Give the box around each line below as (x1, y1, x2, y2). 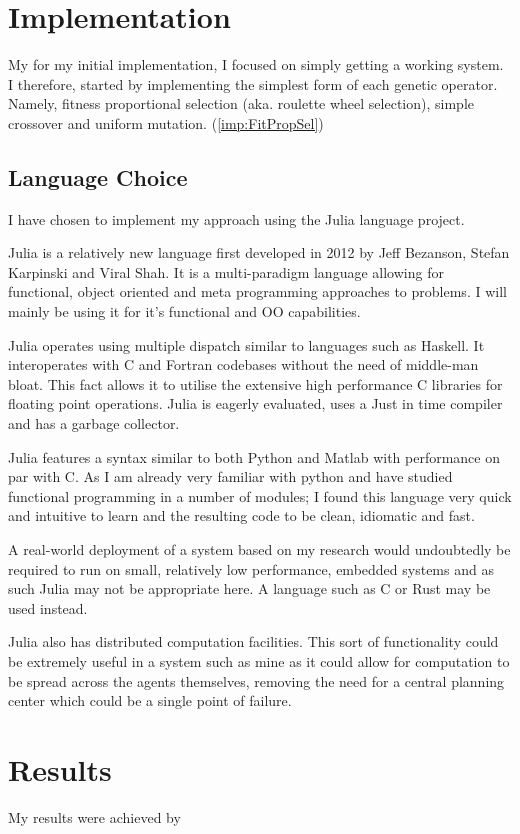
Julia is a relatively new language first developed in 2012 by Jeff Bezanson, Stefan (8, 242, 510, 263)
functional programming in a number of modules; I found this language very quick (8, 485, 512, 506)
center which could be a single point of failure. (8, 690, 292, 711)
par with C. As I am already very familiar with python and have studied (8, 466, 453, 487)
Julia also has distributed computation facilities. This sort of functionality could (8, 631, 499, 652)
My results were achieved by (8, 806, 181, 827)
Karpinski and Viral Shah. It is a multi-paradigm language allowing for (8, 261, 444, 282)
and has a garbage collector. (8, 413, 180, 434)
